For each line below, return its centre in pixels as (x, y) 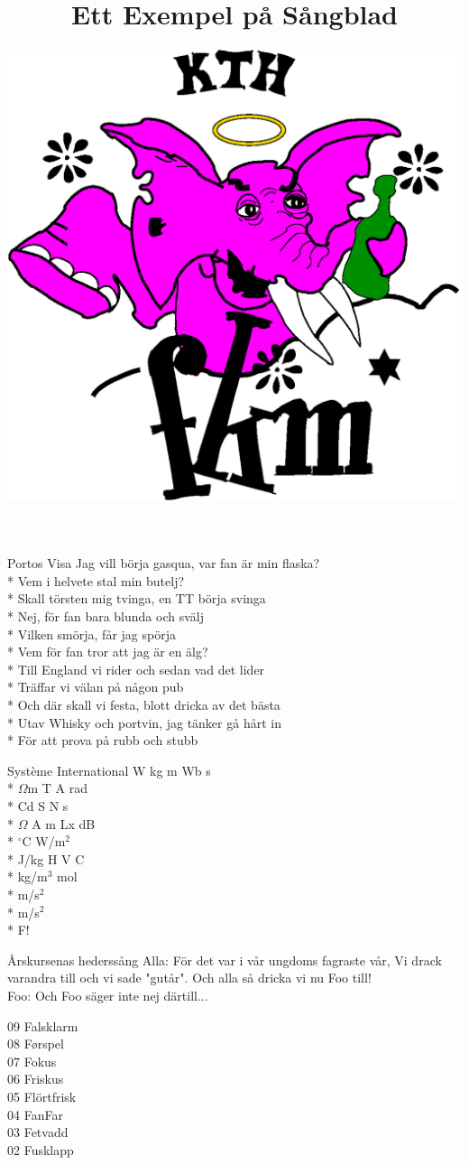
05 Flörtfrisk (42, 1096)
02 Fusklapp (41, 1149)
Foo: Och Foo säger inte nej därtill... (108, 995)
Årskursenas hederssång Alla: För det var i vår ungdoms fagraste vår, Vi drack (225, 960)
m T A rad (58, 788)
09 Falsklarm (43, 1025)
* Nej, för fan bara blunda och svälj (106, 616)
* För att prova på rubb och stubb (103, 740)
